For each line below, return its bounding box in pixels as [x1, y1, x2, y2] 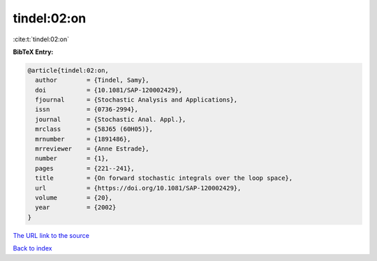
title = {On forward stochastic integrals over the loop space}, [35, 174, 293, 182]
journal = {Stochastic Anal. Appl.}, [35, 115, 186, 123]
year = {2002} [35, 204, 117, 211]
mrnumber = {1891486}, [35, 135, 131, 143]
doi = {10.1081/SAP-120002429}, [35, 86, 183, 94]
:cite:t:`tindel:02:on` [13, 35, 70, 43]
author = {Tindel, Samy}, [35, 76, 149, 84]
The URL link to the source [13, 231, 90, 239]
